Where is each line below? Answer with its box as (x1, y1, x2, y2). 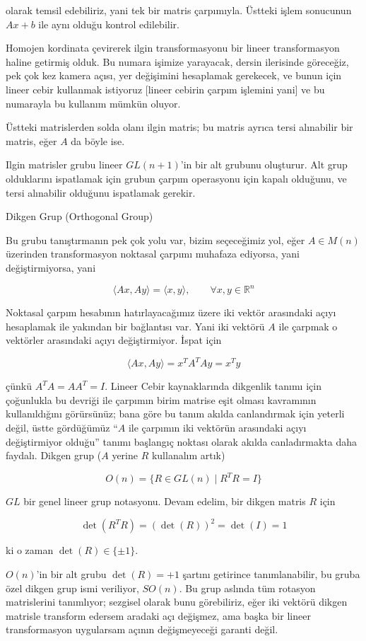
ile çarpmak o (278, 318, 338, 333)
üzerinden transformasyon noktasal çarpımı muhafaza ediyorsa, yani (6, 246, 300, 261)
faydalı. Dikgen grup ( (6, 448, 102, 463)
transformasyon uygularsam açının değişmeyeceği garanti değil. (6, 622, 278, 637)
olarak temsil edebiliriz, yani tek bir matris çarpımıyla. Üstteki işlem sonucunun (6, 3, 352, 17)
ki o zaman (6, 543, 54, 558)
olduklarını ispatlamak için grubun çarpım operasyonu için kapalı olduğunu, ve (6, 171, 347, 185)
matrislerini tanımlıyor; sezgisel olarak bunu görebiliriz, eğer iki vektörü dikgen (6, 594, 348, 609)
